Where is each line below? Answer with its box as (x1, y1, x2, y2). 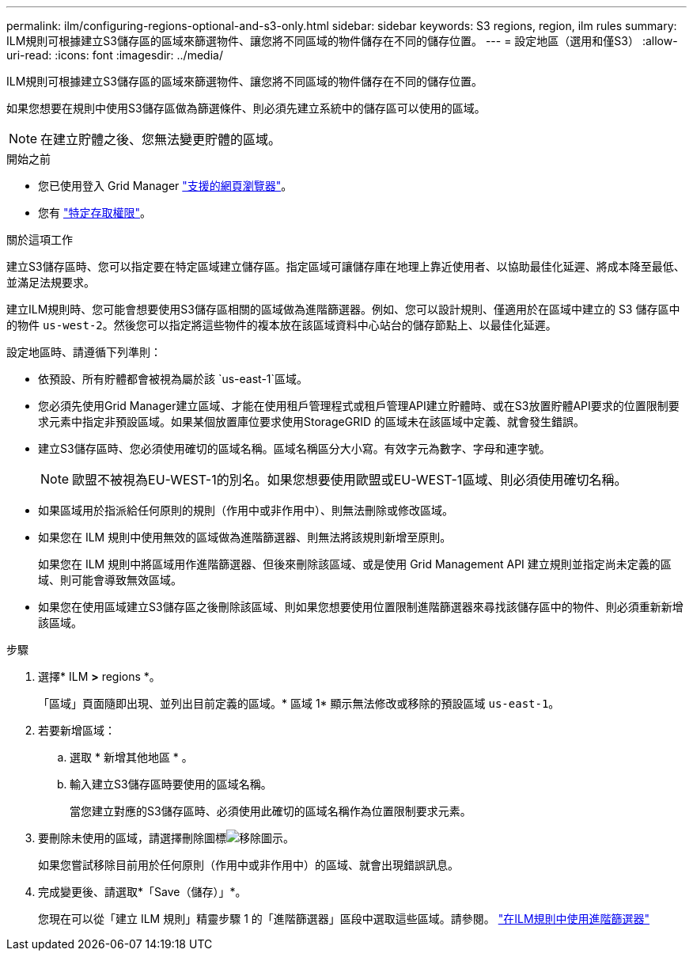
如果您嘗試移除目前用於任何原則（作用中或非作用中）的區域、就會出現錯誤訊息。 (38, 858, 459, 872)
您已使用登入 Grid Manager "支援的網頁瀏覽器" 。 (38, 179, 293, 192)
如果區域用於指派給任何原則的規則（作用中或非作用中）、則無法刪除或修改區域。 (38, 503, 453, 517)
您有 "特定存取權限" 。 (38, 206, 151, 219)
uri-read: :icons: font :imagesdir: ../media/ (6, 48, 223, 62)
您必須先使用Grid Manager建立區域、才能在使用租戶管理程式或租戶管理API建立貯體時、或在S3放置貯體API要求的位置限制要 (38, 399, 680, 412)
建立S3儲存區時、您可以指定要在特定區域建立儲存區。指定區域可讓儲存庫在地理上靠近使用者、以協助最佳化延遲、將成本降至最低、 (6, 260, 685, 273)
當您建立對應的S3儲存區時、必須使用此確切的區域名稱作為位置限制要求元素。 (70, 804, 471, 818)
